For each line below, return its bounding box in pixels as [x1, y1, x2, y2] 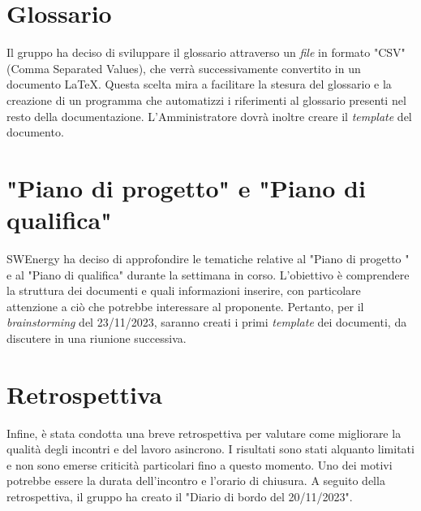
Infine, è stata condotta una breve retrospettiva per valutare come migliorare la [6, 424, 402, 441]
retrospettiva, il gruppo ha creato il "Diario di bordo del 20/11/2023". [6, 488, 353, 505]
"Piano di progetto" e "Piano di [6, 171, 366, 204]
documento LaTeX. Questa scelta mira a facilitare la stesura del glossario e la [6, 76, 392, 93]
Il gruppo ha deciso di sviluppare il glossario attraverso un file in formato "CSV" [6, 44, 406, 61]
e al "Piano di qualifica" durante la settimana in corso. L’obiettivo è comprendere [6, 266, 410, 283]
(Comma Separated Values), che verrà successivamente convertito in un [6, 59, 361, 76]
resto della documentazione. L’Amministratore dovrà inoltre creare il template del [6, 107, 412, 124]
